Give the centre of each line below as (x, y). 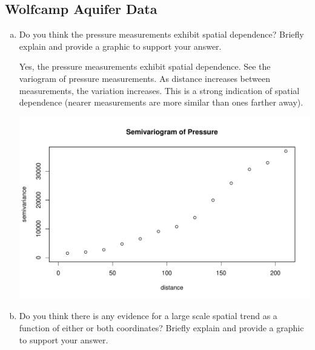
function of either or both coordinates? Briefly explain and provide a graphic (161, 328)
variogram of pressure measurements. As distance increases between (144, 78)
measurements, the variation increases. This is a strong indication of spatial (159, 90)
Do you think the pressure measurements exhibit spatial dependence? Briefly (161, 34)
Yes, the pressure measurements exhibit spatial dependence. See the (145, 66)
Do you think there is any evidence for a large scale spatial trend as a (148, 316)
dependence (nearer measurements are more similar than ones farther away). (161, 102)
